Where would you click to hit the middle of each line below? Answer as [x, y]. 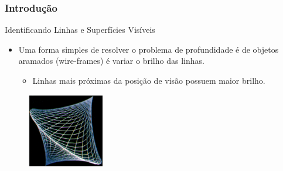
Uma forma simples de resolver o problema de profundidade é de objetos [149, 49]
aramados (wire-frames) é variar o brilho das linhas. [111, 61]
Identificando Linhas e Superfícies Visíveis [80, 30]
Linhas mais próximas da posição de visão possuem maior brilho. [149, 80]
